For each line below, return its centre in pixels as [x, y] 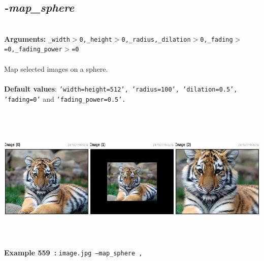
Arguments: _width [37, 38]
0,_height [96, 39]
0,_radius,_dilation [156, 39]
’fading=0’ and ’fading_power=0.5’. [65, 98]
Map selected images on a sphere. [56, 68]
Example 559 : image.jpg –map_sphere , [73, 253]
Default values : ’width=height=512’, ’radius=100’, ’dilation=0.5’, [121, 88]
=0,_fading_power [33, 50]
